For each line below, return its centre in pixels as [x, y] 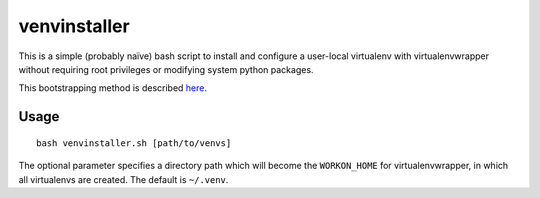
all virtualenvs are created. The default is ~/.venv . [123, 179]
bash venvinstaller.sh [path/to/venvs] [134, 143]
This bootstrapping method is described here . [113, 88]
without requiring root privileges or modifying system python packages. [166, 69]
